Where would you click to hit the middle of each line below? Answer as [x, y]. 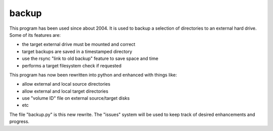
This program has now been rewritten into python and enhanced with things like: [93, 75]
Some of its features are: [35, 35]
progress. [19, 121]
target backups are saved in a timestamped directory [77, 51]
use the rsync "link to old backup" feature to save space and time [90, 58]
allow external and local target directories [65, 91]
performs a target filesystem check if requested [72, 65]
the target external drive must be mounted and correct [79, 44]
